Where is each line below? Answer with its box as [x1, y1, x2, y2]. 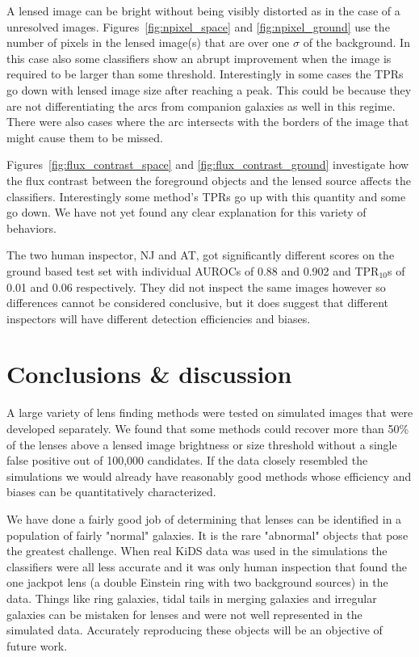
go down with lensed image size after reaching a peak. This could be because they [6, 81, 412, 98]
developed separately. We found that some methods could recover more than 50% [6, 420, 409, 436]
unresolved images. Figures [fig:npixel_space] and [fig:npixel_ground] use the [6, 18, 390, 35]
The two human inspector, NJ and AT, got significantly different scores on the [6, 246, 395, 263]
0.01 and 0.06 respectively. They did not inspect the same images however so [6, 278, 386, 295]
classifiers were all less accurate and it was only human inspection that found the [6, 558, 408, 575]
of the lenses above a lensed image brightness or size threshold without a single [6, 436, 397, 453]
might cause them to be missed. [6, 128, 163, 145]
